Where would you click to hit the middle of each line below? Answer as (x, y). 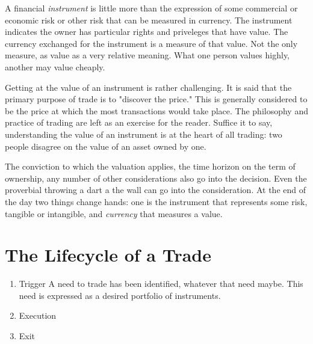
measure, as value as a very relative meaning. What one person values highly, (147, 55)
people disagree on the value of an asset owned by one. (106, 146)
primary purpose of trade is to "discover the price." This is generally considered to (156, 99)
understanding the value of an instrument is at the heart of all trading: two (144, 134)
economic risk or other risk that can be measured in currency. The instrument (149, 20)
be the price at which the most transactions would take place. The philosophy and (156, 110)
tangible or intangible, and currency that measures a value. (114, 213)
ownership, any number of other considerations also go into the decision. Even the (156, 178)
